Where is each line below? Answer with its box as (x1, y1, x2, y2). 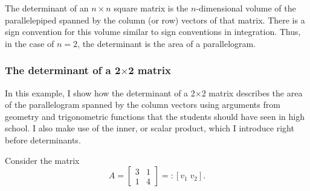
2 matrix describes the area (201, 86, 303, 99)
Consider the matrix (5, 154, 80, 166)
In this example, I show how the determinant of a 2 (5, 86, 195, 99)
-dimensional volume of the (196, 2, 296, 14)
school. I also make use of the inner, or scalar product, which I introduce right (5, 122, 294, 134)
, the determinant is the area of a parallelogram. (77, 37, 256, 49)
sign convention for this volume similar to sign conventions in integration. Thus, (5, 25, 301, 38)
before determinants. (5, 133, 81, 146)
